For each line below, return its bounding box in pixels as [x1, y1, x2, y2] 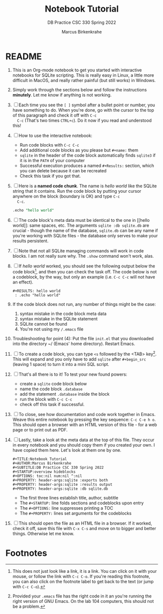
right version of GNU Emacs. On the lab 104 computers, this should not [12, 598, 154, 604]
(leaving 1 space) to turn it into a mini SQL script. [12, 361, 109, 367]
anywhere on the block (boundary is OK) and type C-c [12, 193, 120, 199]
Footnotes [5, 548, 47, 559]
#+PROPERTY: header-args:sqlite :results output [12, 482, 113, 487]
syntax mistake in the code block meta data [19, 311, 107, 316]
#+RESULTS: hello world [12, 289, 61, 294]
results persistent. [12, 238, 49, 244]
